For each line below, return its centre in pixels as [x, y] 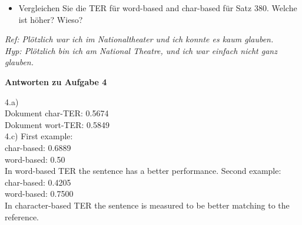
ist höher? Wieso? [51, 19]
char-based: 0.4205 [38, 182]
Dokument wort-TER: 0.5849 [57, 124]
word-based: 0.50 [35, 159]
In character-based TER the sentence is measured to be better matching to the [147, 205]
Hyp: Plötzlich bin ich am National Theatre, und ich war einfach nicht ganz [141, 50]
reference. [22, 216]
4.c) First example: [39, 136]
